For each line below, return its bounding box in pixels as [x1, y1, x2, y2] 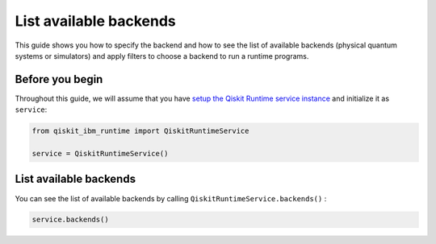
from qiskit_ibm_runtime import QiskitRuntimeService [31, 126, 249, 136]
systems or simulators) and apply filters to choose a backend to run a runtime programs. [15, 51, 309, 60]
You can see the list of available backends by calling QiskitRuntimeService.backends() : [15, 193, 327, 203]
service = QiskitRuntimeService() [31, 149, 169, 158]
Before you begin [15, 72, 103, 86]
